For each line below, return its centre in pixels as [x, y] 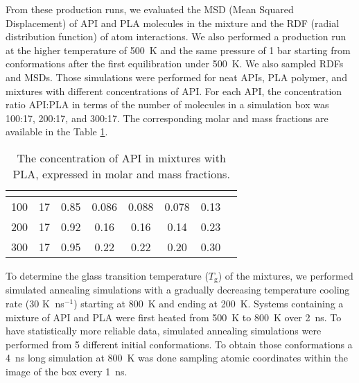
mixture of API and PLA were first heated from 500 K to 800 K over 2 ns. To [174, 317]
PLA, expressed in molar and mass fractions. [121, 173]
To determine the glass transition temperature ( [107, 275]
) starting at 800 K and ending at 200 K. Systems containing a [209, 303]
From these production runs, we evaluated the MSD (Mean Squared [150, 9]
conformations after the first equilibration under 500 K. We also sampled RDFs [175, 63]
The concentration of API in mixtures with [121, 158]
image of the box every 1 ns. [67, 371]
